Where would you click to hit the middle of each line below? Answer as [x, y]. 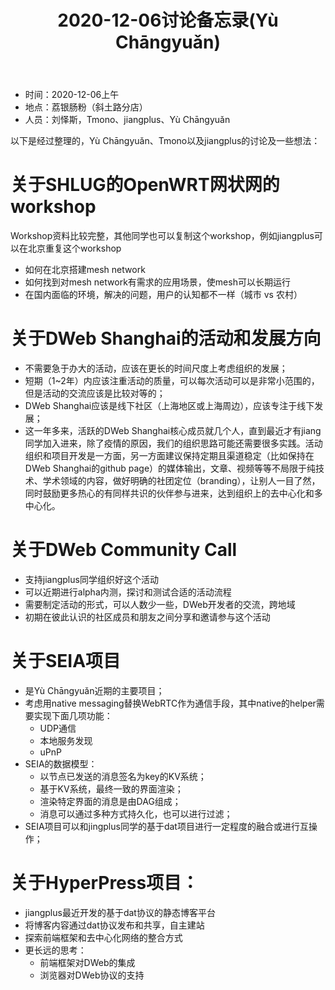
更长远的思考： [55, 950]
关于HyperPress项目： [105, 883]
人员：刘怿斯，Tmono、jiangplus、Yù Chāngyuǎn [127, 120]
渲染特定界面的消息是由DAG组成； [110, 801]
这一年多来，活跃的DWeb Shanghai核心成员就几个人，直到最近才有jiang [173, 431]
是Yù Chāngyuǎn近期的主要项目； [94, 690]
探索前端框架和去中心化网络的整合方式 [103, 937]
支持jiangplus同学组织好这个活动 [91, 579]
